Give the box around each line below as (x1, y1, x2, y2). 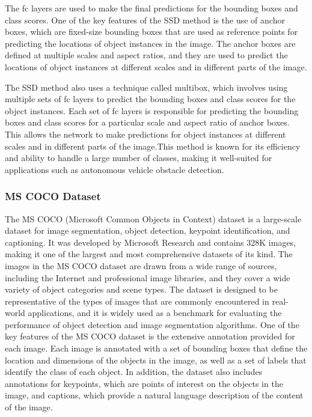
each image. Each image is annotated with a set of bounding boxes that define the (5, 342, 308, 355)
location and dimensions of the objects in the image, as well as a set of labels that (5, 353, 307, 366)
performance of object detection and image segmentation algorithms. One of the (5, 318, 299, 330)
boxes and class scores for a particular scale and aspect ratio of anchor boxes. (5, 116, 290, 129)
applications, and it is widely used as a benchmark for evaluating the (28, 306, 282, 319)
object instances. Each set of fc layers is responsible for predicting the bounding (5, 104, 299, 117)
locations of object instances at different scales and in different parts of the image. (5, 60, 307, 73)
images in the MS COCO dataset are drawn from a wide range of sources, (5, 259, 277, 272)
